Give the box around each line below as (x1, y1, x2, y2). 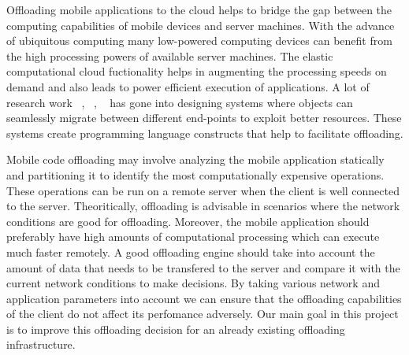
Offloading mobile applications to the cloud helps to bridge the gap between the (6, 2, 392, 17)
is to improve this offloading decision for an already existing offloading (6, 320, 345, 337)
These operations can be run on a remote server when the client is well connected (6, 182, 400, 198)
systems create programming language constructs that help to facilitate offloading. (6, 124, 403, 141)
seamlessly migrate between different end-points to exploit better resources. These (6, 109, 402, 126)
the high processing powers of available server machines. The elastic (6, 47, 333, 64)
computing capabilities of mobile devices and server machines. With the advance (6, 17, 395, 33)
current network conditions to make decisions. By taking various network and (6, 275, 380, 291)
